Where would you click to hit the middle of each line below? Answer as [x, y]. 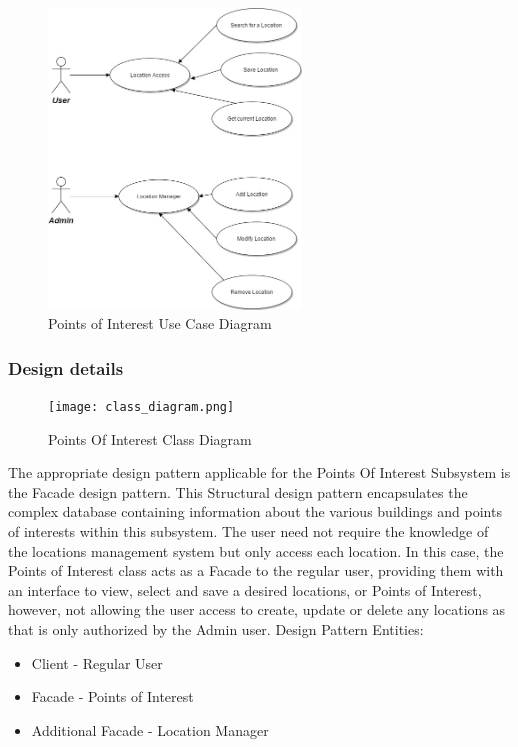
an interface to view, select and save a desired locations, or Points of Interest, [245, 589]
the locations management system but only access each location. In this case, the [256, 550]
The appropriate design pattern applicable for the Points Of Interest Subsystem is [259, 472]
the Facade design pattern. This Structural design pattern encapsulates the [238, 491]
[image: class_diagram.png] [141, 406]
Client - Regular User [97, 662]
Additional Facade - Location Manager [150, 729]
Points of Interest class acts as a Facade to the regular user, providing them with [256, 570]
